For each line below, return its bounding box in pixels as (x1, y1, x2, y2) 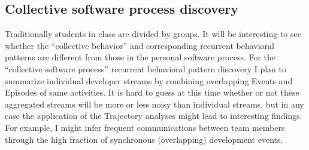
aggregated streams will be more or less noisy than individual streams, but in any (5, 97, 304, 110)
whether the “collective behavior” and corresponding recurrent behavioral (5, 39, 274, 51)
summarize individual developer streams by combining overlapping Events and (5, 74, 293, 87)
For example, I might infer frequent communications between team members (5, 121, 285, 133)
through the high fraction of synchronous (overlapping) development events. (5, 133, 283, 145)
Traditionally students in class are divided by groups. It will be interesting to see (5, 27, 301, 40)
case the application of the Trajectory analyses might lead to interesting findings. (5, 109, 302, 122)
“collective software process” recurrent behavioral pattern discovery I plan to (5, 62, 286, 75)
